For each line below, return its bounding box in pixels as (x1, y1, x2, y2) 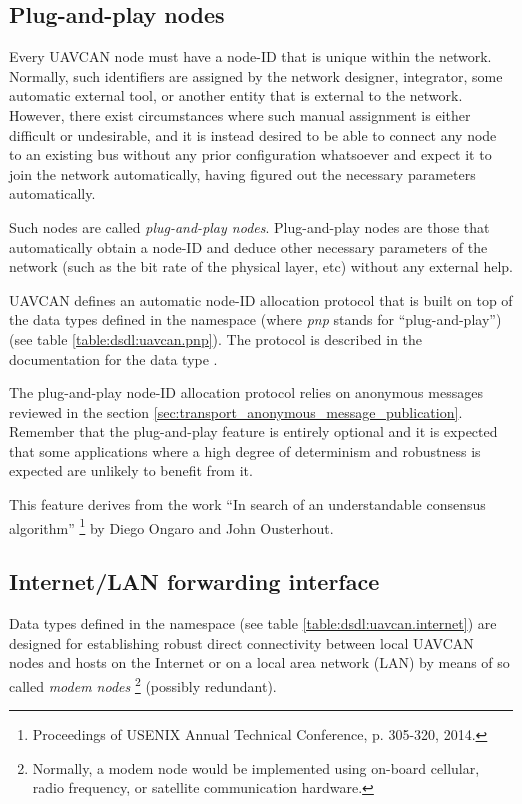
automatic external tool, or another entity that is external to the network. (9, 85, 463, 106)
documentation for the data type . (9, 348, 218, 369)
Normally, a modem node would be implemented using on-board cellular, (32, 757, 480, 778)
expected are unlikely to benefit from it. (9, 460, 253, 481)
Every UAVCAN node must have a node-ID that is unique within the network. (9, 46, 492, 67)
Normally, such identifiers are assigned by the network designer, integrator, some (9, 65, 503, 86)
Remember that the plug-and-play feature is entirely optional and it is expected (9, 421, 498, 442)
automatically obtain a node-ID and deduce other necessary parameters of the (9, 236, 488, 257)
